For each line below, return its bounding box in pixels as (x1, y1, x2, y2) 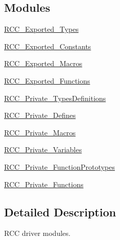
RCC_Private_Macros (4, 127, 76, 137)
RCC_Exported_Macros (4, 58, 83, 69)
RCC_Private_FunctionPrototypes (4, 161, 115, 172)
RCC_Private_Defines (4, 110, 76, 121)
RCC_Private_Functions (4, 178, 84, 189)
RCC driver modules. (4, 228, 71, 238)
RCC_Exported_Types (4, 24, 79, 34)
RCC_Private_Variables (4, 144, 82, 155)
